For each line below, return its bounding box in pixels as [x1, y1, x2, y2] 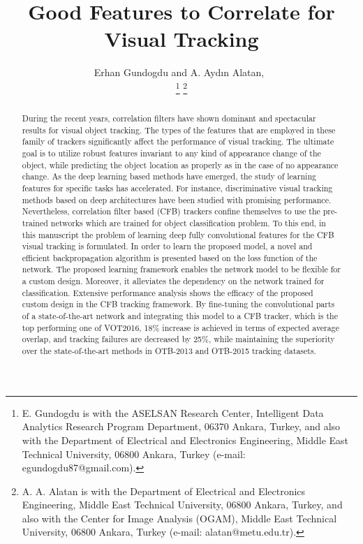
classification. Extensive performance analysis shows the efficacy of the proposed [22, 286, 313, 298]
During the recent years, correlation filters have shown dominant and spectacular [22, 112, 316, 124]
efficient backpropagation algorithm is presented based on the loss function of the [22, 251, 318, 263]
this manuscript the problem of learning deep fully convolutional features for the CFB [22, 228, 334, 240]
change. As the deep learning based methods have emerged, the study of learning [22, 170, 316, 182]
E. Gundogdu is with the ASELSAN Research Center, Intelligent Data [22, 405, 324, 420]
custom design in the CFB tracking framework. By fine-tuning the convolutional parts [22, 298, 335, 310]
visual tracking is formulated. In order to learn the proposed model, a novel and [22, 240, 313, 252]
